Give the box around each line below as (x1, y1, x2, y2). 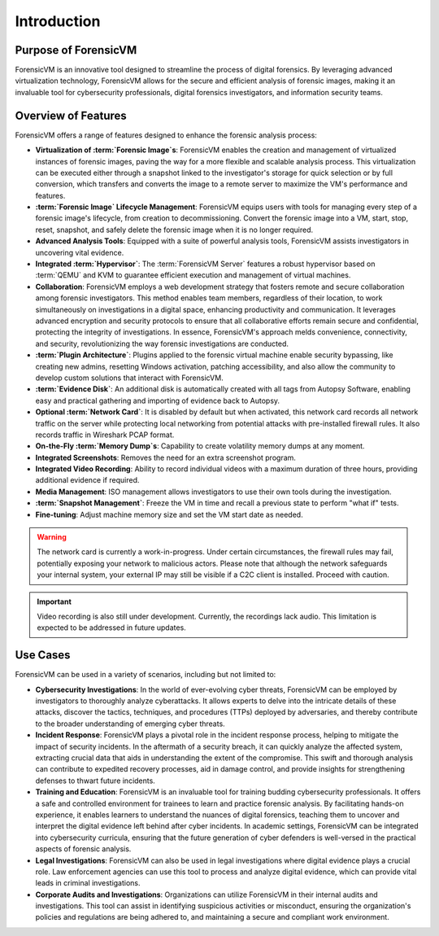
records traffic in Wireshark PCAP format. (35, 430, 175, 440)
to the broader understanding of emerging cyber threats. (35, 719, 225, 728)
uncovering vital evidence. (35, 247, 124, 257)
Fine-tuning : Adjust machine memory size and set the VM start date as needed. (35, 510, 304, 519)
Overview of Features (15, 108, 128, 122)
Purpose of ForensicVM (15, 43, 137, 57)
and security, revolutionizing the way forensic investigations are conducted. (35, 339, 289, 348)
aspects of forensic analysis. (35, 844, 132, 854)
